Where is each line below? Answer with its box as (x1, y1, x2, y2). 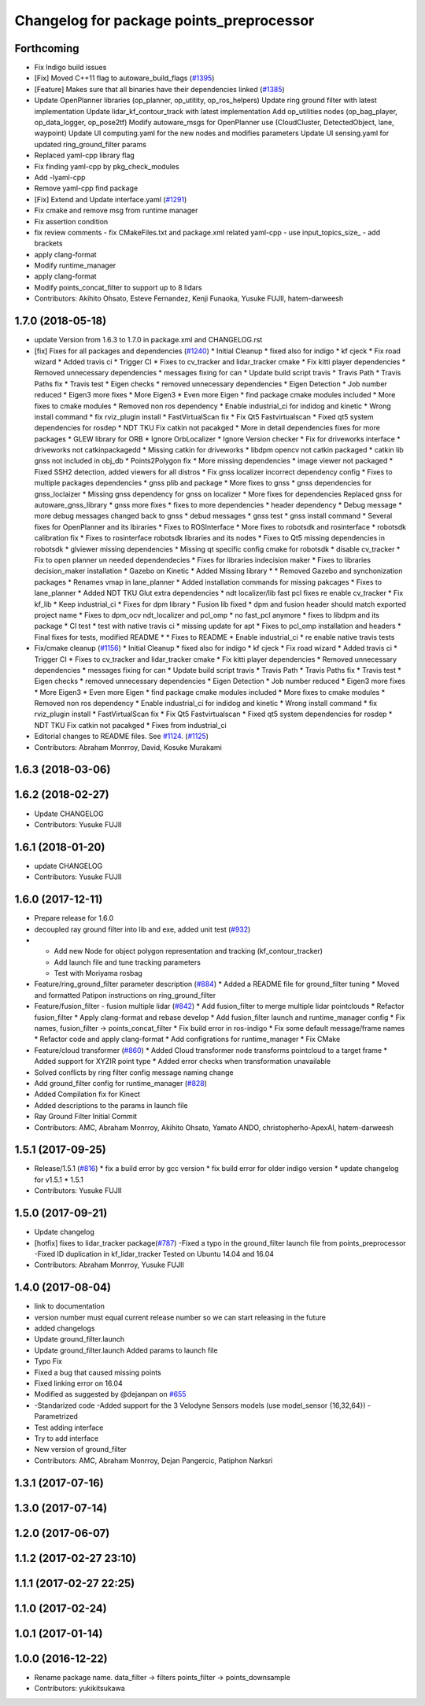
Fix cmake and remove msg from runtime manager (34, 205, 198, 216)
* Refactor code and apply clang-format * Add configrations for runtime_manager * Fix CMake (34, 1035, 341, 1044)
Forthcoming (14, 42, 79, 55)
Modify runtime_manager (34, 260, 116, 271)
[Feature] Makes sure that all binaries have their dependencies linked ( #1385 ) (34, 84, 285, 94)
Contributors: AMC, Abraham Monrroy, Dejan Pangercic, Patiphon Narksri (34, 1456, 273, 1465)
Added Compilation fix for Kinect (34, 1090, 141, 1099)
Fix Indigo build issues (34, 63, 107, 72)
